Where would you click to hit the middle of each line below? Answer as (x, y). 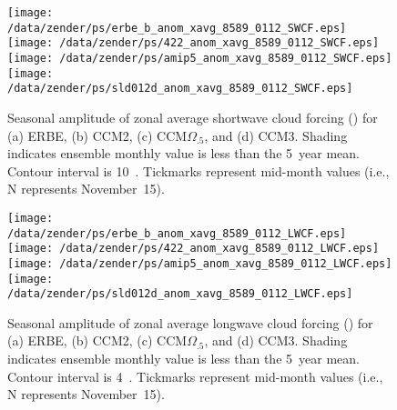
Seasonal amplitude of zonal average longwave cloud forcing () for (190, 322)
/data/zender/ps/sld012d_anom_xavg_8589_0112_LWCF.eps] (180, 294)
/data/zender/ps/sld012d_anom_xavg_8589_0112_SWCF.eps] (180, 89)
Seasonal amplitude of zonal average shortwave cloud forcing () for (193, 117)
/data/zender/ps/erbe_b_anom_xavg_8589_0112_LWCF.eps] (177, 233)
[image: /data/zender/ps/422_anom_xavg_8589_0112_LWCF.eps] (193, 249)
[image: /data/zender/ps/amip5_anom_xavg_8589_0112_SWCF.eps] (200, 58)
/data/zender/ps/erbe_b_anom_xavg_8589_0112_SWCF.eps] (177, 28)
